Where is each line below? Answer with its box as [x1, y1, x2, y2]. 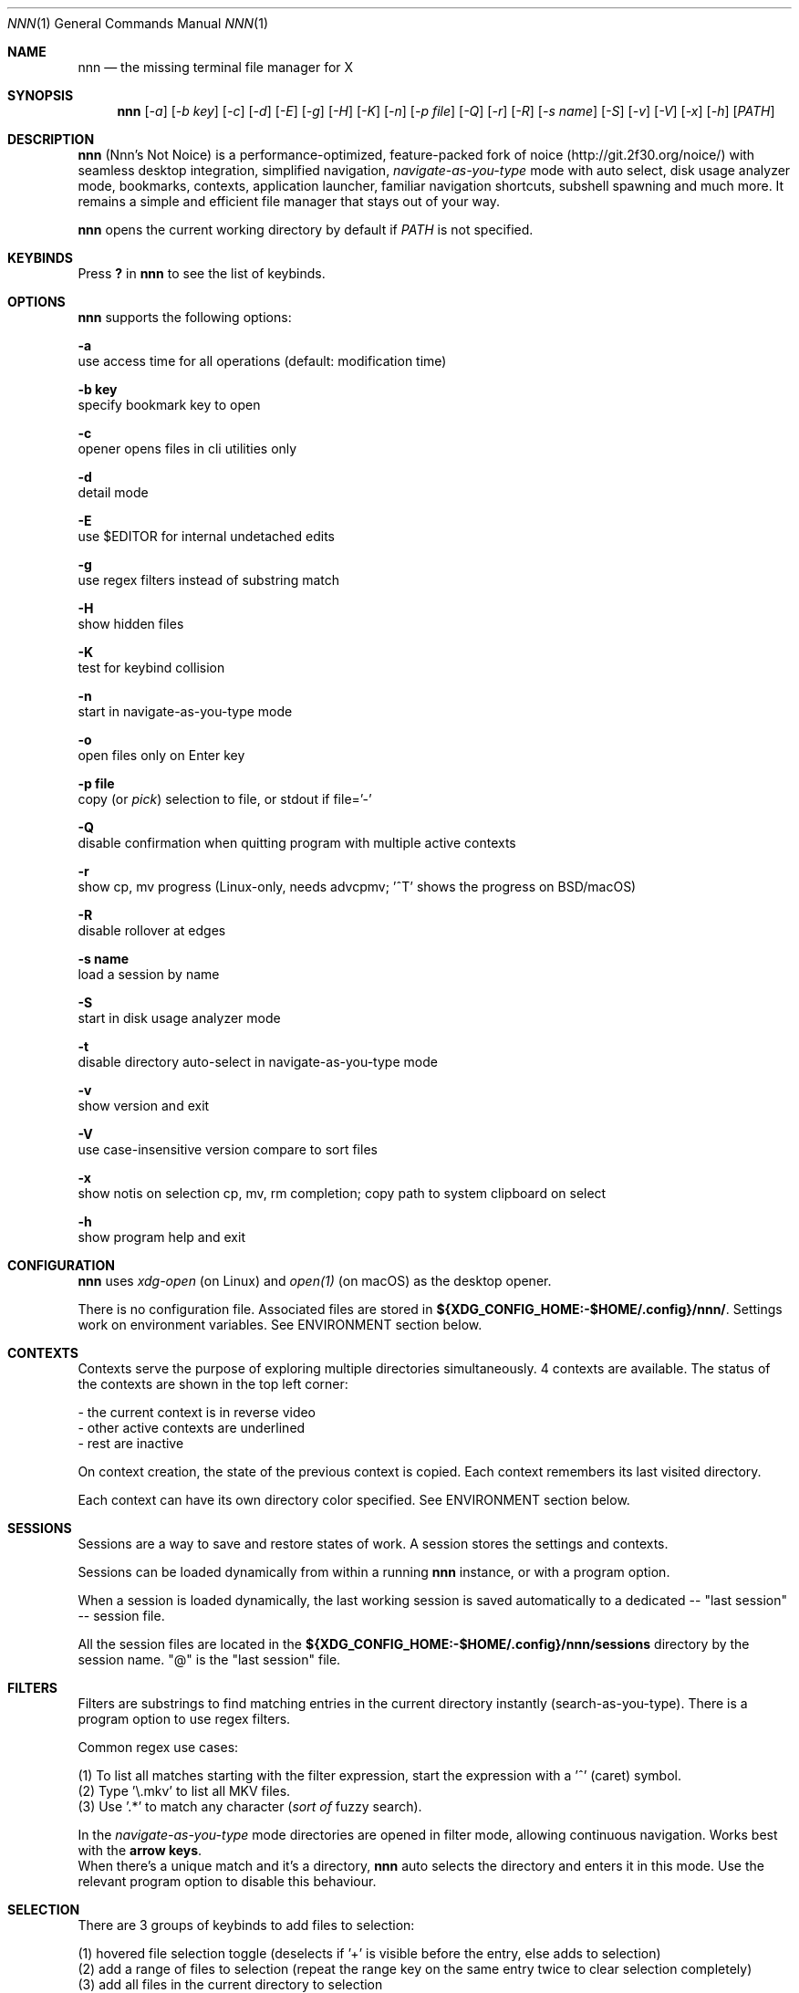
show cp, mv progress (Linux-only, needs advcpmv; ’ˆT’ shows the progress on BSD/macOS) [78, 879, 637, 894]
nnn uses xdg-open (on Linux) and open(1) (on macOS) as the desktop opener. [78, 1273, 552, 1289]
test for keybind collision [78, 660, 225, 675]
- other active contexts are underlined [78, 1420, 306, 1435]
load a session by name [78, 966, 220, 982]
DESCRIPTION [7, 131, 95, 147]
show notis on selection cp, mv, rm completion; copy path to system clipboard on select [78, 1185, 607, 1201]
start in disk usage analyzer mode [78, 1010, 281, 1026]
